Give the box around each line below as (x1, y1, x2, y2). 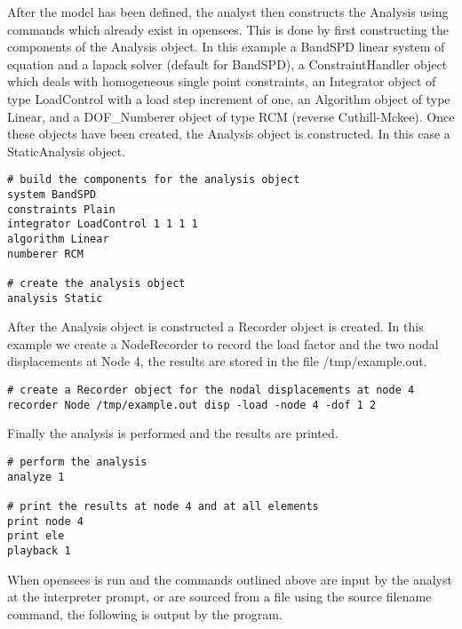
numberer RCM (7, 247, 84, 260)
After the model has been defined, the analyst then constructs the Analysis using (7, 3, 449, 20)
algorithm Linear (7, 232, 109, 245)
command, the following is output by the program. (7, 604, 283, 623)
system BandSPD (7, 188, 97, 201)
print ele (7, 529, 65, 543)
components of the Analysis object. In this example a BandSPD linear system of (7, 37, 445, 56)
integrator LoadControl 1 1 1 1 (7, 218, 198, 231)
